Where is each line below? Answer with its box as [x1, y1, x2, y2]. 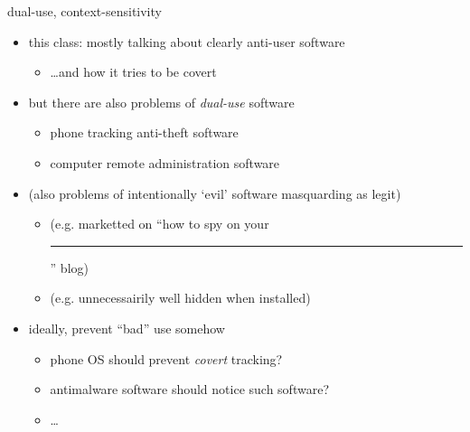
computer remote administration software [50, 153, 280, 172]
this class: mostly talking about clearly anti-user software [28, 32, 345, 51]
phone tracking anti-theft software [50, 123, 239, 142]
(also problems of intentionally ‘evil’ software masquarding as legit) [28, 183, 401, 202]
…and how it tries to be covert [50, 62, 217, 81]
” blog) [50, 258, 89, 277]
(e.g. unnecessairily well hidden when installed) [50, 288, 311, 307]
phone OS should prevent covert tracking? [50, 349, 283, 368]
